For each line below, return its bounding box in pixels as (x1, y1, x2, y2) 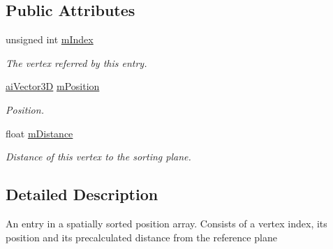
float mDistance (6, 126, 73, 140)
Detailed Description (6, 183, 158, 205)
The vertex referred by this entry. (6, 55, 147, 70)
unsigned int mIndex (6, 32, 94, 47)
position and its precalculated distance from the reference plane (6, 229, 277, 244)
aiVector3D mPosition (6, 79, 100, 93)
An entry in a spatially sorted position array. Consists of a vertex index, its (6, 216, 327, 230)
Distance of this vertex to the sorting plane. (6, 149, 191, 164)
